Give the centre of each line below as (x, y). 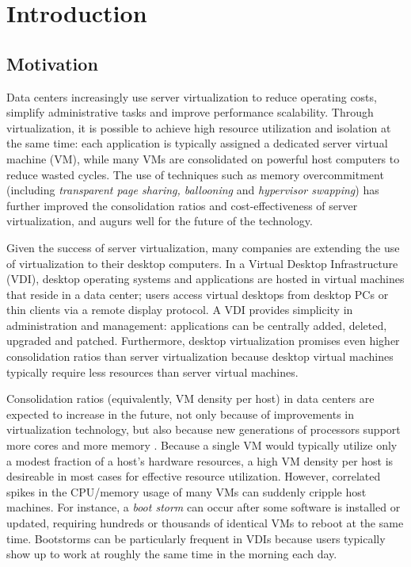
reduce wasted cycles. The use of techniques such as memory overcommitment (195, 174)
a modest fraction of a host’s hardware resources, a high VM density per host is (200, 460)
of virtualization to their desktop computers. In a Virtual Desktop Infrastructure (202, 263)
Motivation (52, 63)
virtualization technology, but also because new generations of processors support (204, 429)
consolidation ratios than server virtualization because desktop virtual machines (200, 356)
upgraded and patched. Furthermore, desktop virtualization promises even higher (203, 341)
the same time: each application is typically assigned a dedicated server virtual (197, 143)
